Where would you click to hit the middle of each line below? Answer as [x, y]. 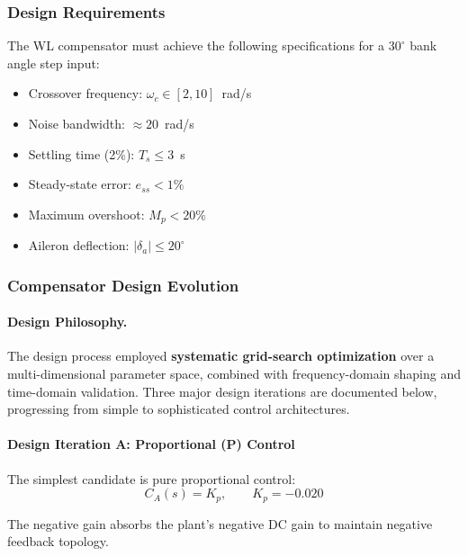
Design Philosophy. [67, 322]
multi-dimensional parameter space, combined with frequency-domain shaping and [234, 374]
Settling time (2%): [81, 153]
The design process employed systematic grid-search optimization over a [221, 356]
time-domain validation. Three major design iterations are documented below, [222, 391]
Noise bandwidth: [76, 123]
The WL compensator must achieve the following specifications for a [196, 45]
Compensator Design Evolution [123, 285]
